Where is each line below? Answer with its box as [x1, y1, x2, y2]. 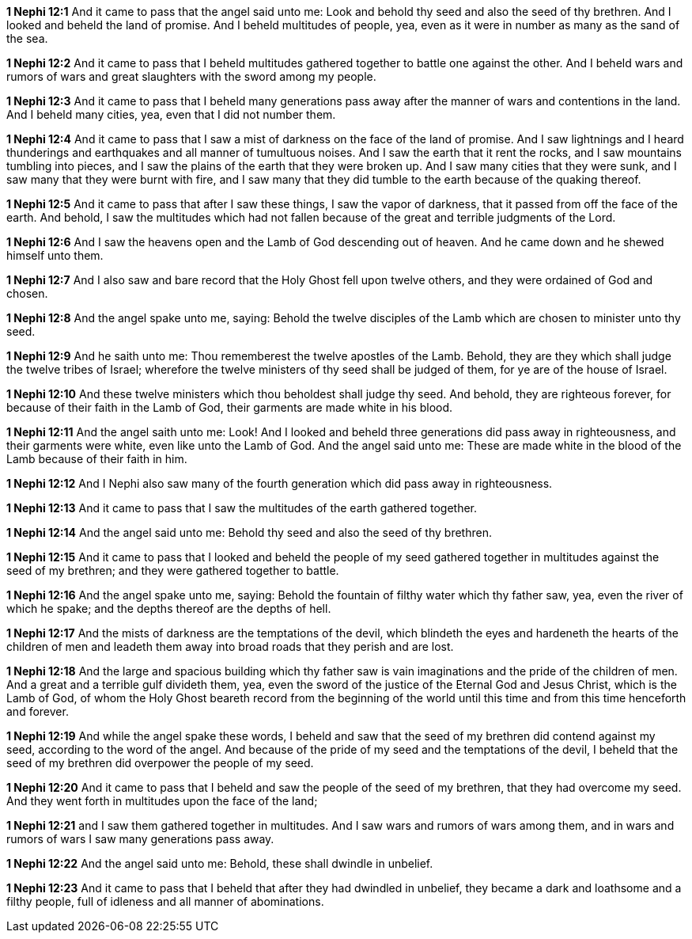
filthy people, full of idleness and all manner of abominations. [6, 895, 324, 908]
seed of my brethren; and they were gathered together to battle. [6, 564, 339, 577]
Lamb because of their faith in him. [6, 452, 187, 466]
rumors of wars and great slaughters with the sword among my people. [6, 70, 376, 83]
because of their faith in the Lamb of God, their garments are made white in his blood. [6, 401, 453, 414]
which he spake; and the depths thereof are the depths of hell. [6, 602, 331, 615]
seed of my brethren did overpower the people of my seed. [6, 756, 314, 770]
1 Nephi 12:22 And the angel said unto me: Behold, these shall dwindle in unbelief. [6, 857, 433, 870]
